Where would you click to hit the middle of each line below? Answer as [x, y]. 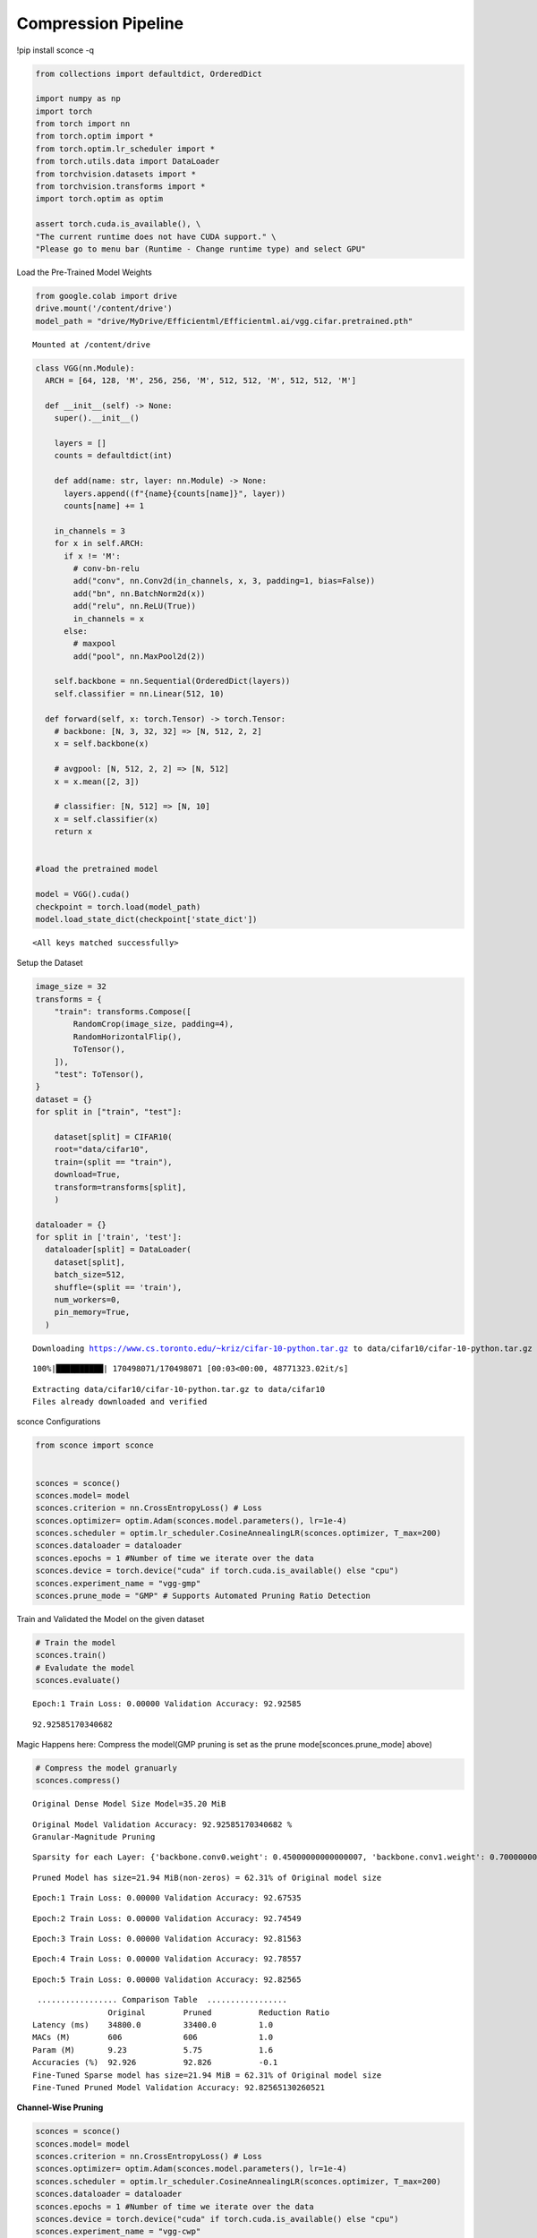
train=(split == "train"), [114, 1162]
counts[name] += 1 [104, 506]
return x [73, 832]
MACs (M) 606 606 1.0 [153, 2037]
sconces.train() [71, 1655]
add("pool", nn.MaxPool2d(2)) [139, 656]
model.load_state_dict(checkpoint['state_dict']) [146, 919]
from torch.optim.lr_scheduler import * [125, 149]
